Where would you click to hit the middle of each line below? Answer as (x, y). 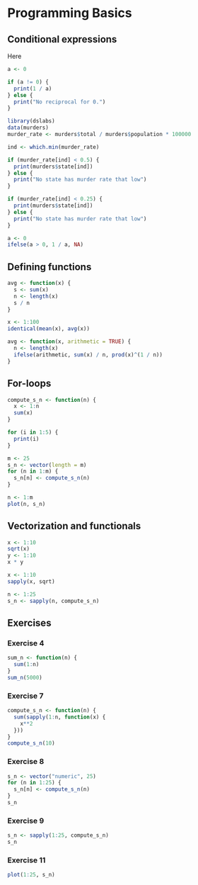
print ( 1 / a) (33, 89)
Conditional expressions (62, 39)
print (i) (27, 439)
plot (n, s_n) (27, 504)
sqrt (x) (19, 549)
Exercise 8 (26, 762)
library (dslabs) (31, 121)
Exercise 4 (26, 643)
